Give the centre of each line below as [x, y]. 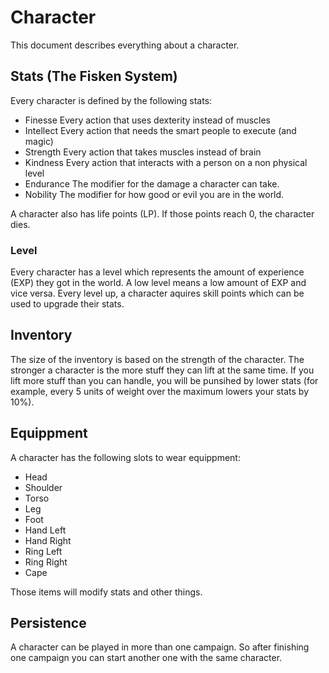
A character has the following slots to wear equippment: [125, 457]
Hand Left [45, 530]
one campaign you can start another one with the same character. [146, 658]
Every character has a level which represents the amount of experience [157, 272]
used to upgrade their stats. [67, 304]
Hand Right [48, 540]
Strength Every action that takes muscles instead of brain [143, 152]
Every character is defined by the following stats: [111, 100]
